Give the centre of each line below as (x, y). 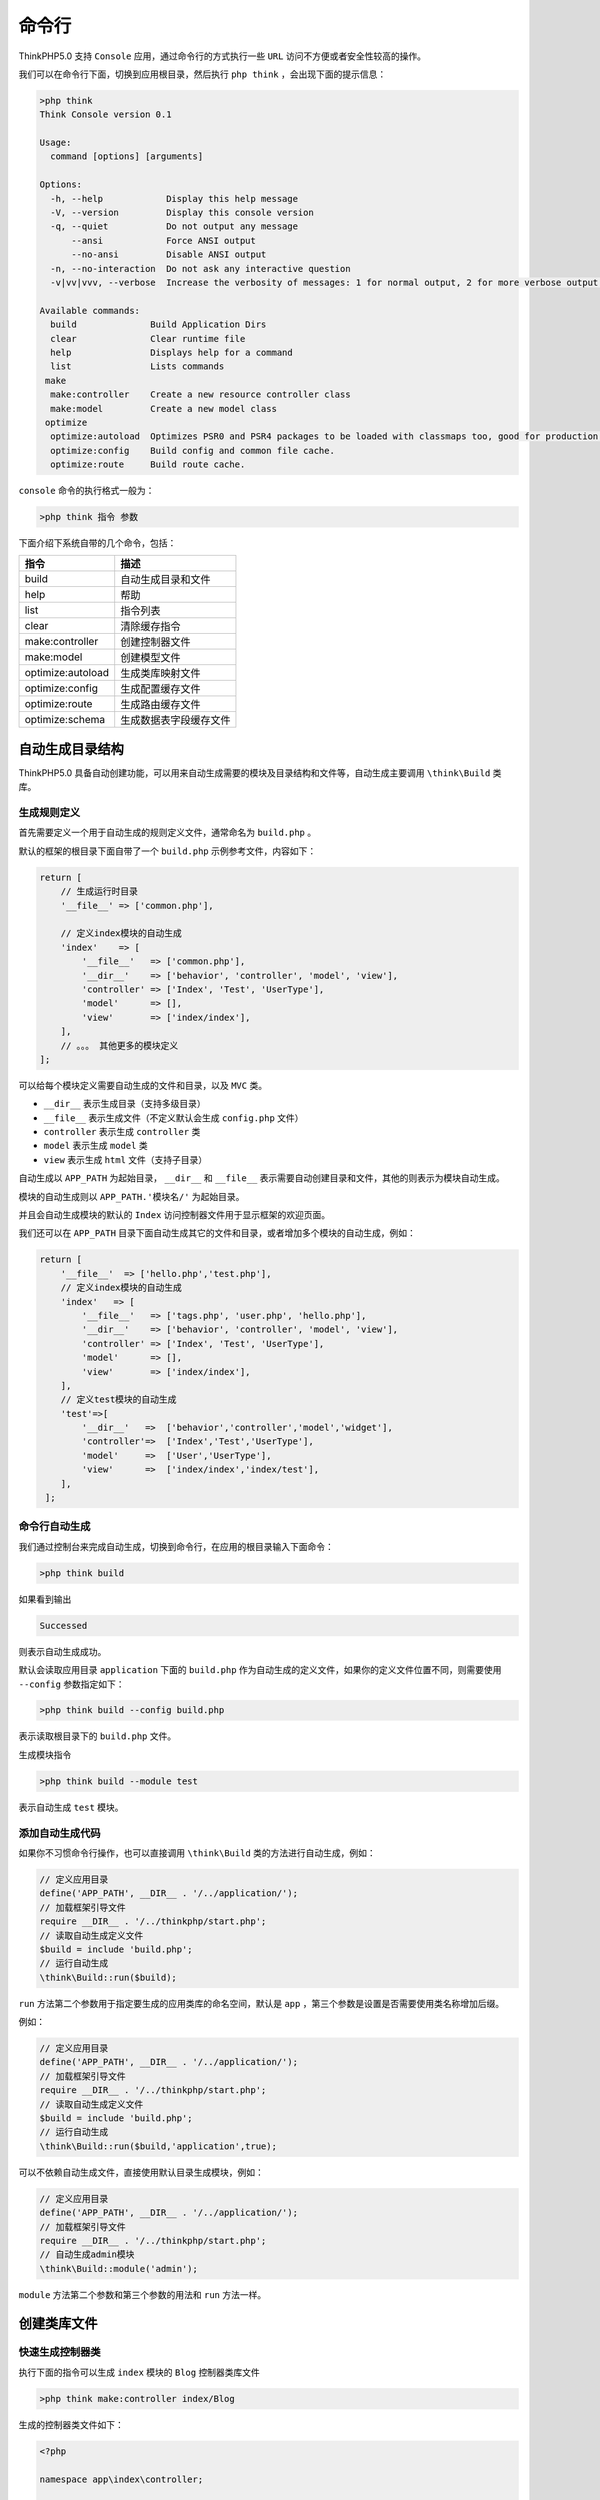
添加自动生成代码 (59, 1833)
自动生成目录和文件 (165, 580)
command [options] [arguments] (127, 156)
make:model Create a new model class (163, 408)
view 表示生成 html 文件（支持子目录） (125, 1159)
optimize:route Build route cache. (148, 464)
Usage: (55, 143)
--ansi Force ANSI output (164, 240)
